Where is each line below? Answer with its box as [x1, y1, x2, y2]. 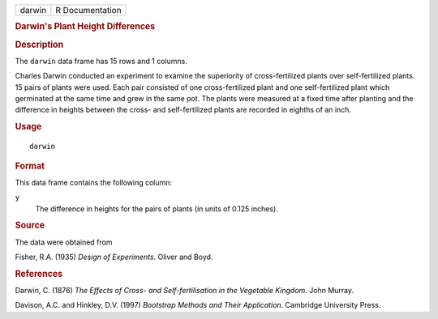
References [15, 268, 63, 279]
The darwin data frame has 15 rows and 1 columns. [15, 56, 188, 66]
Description [15, 39, 64, 50]
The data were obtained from [15, 237, 113, 247]
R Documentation [55, 5, 122, 15]
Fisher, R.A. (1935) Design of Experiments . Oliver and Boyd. [15, 252, 213, 262]
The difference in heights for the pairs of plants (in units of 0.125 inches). [35, 203, 279, 214]
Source [15, 219, 45, 231]
